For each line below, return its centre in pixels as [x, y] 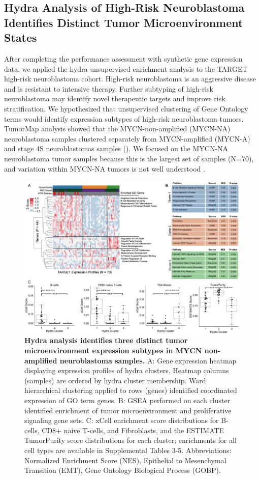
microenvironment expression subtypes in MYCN [113, 350]
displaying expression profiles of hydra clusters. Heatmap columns [127, 370]
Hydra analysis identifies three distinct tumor [106, 340]
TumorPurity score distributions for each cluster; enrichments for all [131, 440]
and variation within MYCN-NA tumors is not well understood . [105, 168]
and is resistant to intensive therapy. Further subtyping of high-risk [109, 88]
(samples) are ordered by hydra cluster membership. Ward [115, 380]
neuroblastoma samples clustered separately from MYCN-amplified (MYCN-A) [127, 138]
